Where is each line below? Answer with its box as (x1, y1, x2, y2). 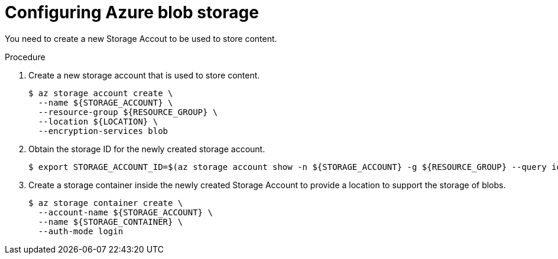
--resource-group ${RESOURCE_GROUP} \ (38, 107, 218, 117)
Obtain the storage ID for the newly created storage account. (28, 143, 265, 154)
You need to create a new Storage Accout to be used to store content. (5, 33, 277, 44)
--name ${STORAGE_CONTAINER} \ (38, 217, 183, 227)
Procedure (5, 51, 46, 62)
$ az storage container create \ (28, 198, 183, 208)
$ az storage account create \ (28, 88, 173, 98)
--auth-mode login (38, 226, 124, 236)
